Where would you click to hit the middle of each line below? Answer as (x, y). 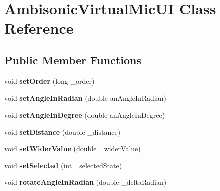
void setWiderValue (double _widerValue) (72, 149)
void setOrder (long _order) (49, 81)
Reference (39, 28)
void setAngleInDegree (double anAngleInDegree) (85, 114)
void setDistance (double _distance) (62, 131)
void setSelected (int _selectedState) (63, 165)
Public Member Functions (73, 60)
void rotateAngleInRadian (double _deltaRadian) (85, 182)
